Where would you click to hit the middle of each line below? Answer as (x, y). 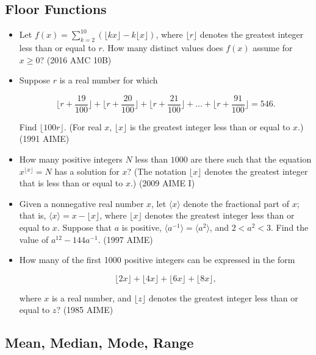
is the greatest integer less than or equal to (210, 126)
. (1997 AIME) (125, 239)
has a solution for (87, 171)
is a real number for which (109, 80)
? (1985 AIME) (85, 310)
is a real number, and (92, 297)
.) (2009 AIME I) (163, 183)
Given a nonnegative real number (81, 203)
